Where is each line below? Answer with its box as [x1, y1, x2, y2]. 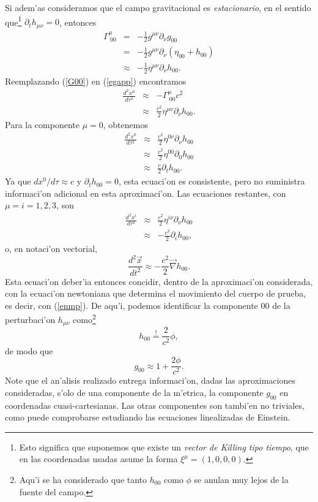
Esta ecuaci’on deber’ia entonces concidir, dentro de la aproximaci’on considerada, [5, 275, 313, 287]
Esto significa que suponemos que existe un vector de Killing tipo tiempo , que [19, 440, 309, 453]
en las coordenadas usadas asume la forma [19, 452, 178, 465]
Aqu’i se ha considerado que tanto [19, 473, 147, 485]
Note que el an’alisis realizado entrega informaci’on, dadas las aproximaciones [5, 374, 295, 387]
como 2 [73, 311, 96, 326]
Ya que [5, 175, 31, 188]
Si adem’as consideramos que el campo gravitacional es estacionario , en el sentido [5, 1, 311, 13]
